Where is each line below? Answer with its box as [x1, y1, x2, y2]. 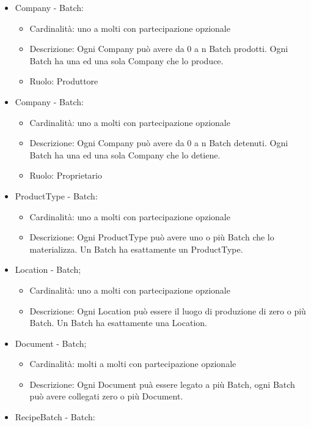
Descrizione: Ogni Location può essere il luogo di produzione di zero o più [29, 304, 306, 317]
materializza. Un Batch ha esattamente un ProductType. [29, 242, 243, 255]
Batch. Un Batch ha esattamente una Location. [29, 316, 207, 329]
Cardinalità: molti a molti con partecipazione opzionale [29, 357, 236, 370]
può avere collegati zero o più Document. [29, 390, 183, 403]
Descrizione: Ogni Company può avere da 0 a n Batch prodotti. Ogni [29, 42, 288, 55]
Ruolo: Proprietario [29, 169, 102, 182]
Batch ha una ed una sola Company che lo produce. [29, 54, 224, 67]
